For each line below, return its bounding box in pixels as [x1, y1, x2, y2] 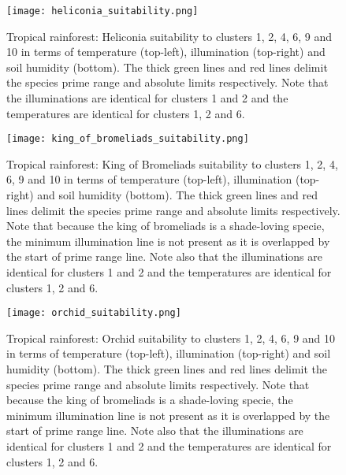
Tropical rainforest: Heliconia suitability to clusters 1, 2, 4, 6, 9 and [6, 28, 333, 44]
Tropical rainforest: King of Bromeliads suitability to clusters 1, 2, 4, [6, 155, 338, 172]
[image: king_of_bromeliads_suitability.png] [6, 133, 249, 145]
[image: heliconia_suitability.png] [6, 6, 199, 17]
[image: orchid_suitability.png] [6, 307, 181, 319]
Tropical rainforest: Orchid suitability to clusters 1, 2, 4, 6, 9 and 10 [6, 329, 336, 346]
